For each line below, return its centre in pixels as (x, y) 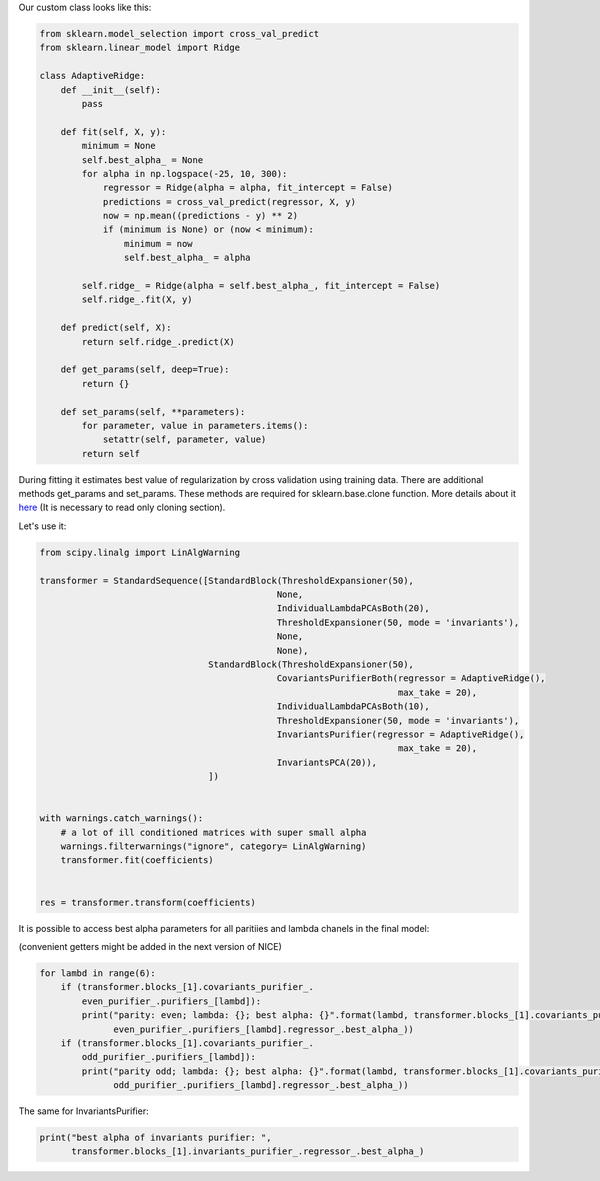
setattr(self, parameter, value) (184, 439)
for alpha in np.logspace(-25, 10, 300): (184, 173)
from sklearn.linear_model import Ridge (139, 48)
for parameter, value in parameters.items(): (195, 425)
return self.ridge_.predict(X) (158, 341)
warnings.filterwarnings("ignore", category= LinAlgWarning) (213, 846)
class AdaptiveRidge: (92, 76)
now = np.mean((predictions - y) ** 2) (200, 216)
